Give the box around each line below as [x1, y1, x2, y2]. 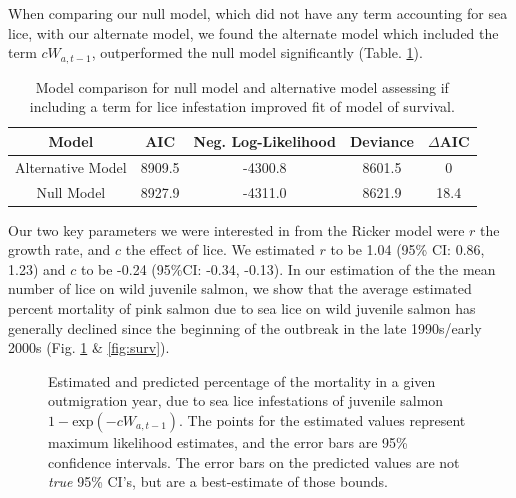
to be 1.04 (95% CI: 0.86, [330, 239, 485, 260]
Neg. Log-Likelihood [193, 130, 336, 151]
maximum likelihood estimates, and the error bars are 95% [48, 431, 408, 452]
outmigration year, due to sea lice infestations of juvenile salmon [48, 390, 444, 411]
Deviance [350, 130, 414, 151]
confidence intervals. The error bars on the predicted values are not [48, 451, 460, 472]
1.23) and [8, 258, 66, 279]
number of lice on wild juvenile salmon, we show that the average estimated [8, 278, 472, 299]
